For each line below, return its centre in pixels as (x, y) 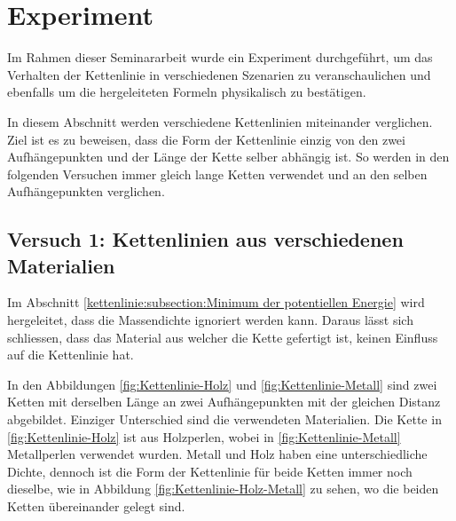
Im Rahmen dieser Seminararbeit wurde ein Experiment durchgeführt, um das (220, 57)
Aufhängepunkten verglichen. (86, 191)
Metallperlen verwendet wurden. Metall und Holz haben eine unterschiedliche (217, 454)
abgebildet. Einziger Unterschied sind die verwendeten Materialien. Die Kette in (224, 419)
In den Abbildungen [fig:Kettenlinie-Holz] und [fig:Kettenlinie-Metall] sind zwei (222, 384)
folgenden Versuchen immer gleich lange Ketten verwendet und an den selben (217, 174)
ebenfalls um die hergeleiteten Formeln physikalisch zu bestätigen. (187, 92)
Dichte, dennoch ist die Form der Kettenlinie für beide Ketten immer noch (210, 471)
